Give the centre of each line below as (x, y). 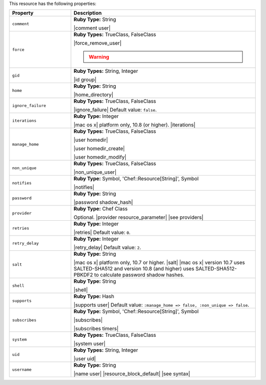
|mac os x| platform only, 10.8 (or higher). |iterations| (134, 125)
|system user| (90, 344)
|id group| (85, 80)
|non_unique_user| (95, 172)
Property (23, 13)
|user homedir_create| (99, 148)
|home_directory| (93, 95)
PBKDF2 (83, 275)
